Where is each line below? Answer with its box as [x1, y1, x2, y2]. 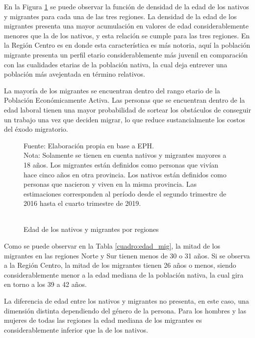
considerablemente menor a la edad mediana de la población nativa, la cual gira [4, 269, 244, 280]
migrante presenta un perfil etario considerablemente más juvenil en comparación [4, 49, 248, 59]
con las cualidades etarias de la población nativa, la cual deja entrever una [4, 59, 228, 69]
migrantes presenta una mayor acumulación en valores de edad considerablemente [4, 21, 249, 31]
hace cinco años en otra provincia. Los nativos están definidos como [24, 169, 227, 179]
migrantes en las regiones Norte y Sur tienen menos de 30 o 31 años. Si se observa [4, 250, 250, 260]
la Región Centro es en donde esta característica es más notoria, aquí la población [4, 40, 250, 50]
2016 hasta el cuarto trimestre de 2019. [24, 198, 141, 208]
